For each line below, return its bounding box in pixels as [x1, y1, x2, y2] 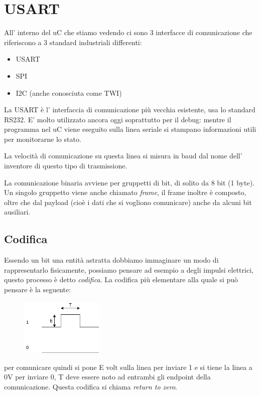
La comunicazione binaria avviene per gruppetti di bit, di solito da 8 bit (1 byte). [4, 177, 254, 187]
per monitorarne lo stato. [4, 133, 81, 144]
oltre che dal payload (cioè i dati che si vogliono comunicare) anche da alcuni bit [4, 196, 252, 207]
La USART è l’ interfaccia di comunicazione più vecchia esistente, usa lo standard [4, 104, 255, 115]
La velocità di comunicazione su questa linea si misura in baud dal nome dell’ [4, 150, 242, 161]
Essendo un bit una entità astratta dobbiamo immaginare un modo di [4, 255, 219, 265]
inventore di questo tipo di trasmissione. [4, 160, 127, 171]
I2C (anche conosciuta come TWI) [16, 87, 122, 98]
